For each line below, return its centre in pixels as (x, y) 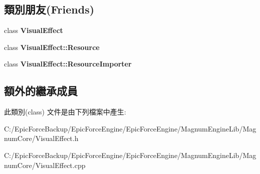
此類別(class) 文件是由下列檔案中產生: (65, 112)
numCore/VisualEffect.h (41, 138)
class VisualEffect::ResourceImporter (68, 64)
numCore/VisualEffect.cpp (45, 165)
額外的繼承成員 (41, 91)
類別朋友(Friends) (49, 9)
